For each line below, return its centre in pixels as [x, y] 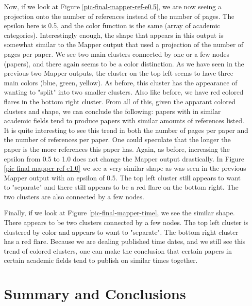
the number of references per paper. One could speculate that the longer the [118, 139]
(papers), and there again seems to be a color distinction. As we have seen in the [124, 63]
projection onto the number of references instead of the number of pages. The [119, 16]
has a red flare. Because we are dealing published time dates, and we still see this [125, 241]
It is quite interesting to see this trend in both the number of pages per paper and [126, 130]
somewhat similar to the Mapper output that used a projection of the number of [124, 44]
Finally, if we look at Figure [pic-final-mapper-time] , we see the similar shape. [119, 213]
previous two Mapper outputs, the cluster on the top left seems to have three [119, 73]
